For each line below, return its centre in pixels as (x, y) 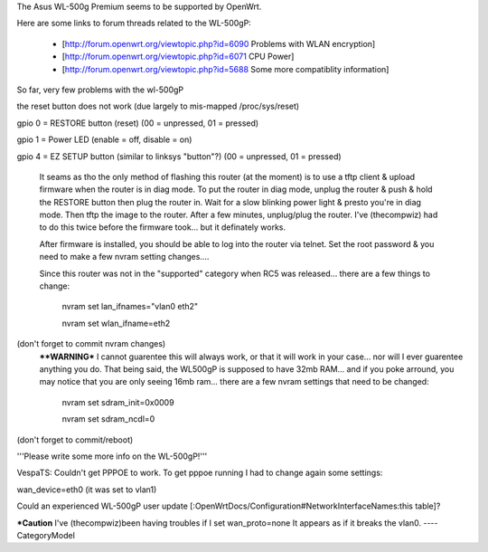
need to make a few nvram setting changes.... (124, 257)
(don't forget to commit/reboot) (75, 440)
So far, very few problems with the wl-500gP (100, 90)
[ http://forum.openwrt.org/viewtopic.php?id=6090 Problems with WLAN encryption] (219, 43)
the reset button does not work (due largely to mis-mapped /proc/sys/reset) (158, 106)
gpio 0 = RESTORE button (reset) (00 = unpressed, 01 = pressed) (138, 123)
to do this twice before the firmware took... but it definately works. (163, 227)
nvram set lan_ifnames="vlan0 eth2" (130, 307)
